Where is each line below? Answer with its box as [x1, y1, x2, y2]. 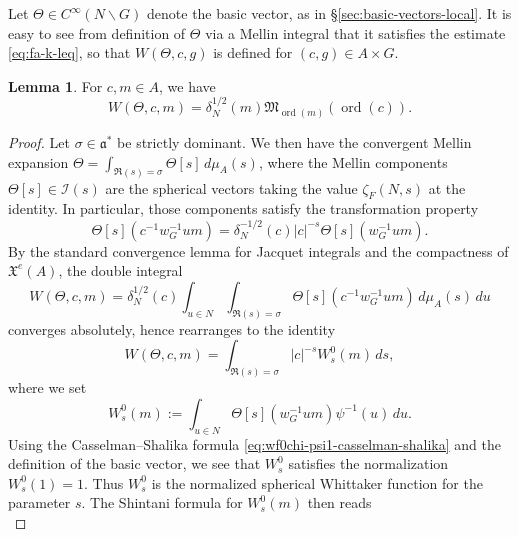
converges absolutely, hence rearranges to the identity [8, 318, 336, 339]
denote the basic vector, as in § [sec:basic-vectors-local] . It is [147, 3, 512, 23]
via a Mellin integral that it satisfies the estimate [205, 22, 506, 43]
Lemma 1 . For [8, 75, 103, 96]
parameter [8, 492, 71, 513]
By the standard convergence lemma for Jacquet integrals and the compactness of [8, 240, 509, 261]
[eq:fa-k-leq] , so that [8, 42, 131, 63]
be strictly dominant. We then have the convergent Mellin [117, 132, 472, 153]
